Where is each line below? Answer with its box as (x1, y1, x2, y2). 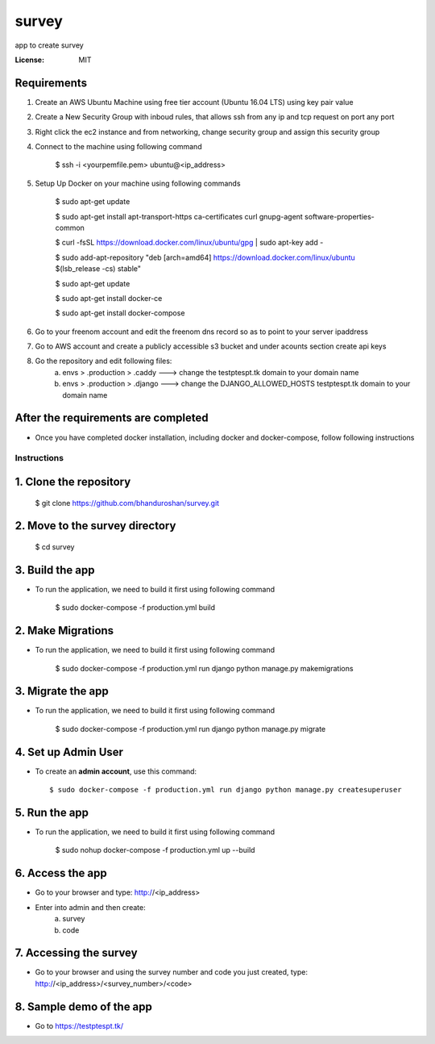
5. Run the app (14, 805, 89, 819)
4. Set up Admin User (14, 745, 124, 758)
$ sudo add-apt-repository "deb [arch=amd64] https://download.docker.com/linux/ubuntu (55, 253, 356, 262)
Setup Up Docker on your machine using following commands (35, 178, 241, 188)
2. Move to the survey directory (14, 519, 176, 532)
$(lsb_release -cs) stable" (55, 264, 141, 274)
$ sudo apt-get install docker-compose (55, 308, 185, 318)
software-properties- (304, 211, 375, 221)
